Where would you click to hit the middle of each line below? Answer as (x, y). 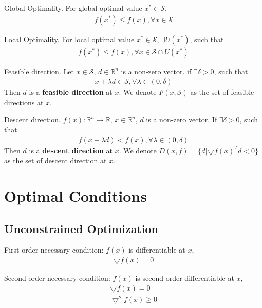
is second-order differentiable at (185, 278)
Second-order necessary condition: (57, 278)
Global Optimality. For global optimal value (73, 8)
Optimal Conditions (76, 196)
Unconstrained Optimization (81, 228)
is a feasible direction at (71, 92)
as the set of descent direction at (55, 160)
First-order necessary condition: (54, 250)
